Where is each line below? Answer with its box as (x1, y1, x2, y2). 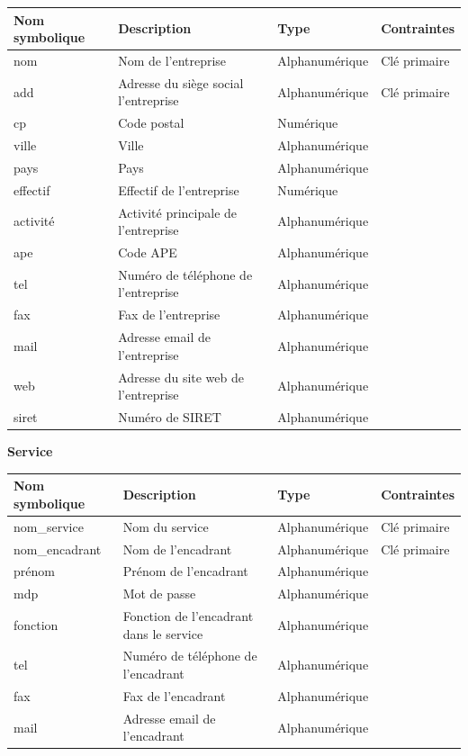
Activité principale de (118, 202, 238, 221)
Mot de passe (122, 584, 196, 603)
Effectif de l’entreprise (118, 180, 239, 199)
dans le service (122, 624, 203, 643)
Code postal (118, 113, 184, 132)
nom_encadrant (13, 539, 102, 558)
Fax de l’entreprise (118, 305, 220, 324)
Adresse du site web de (118, 367, 244, 386)
